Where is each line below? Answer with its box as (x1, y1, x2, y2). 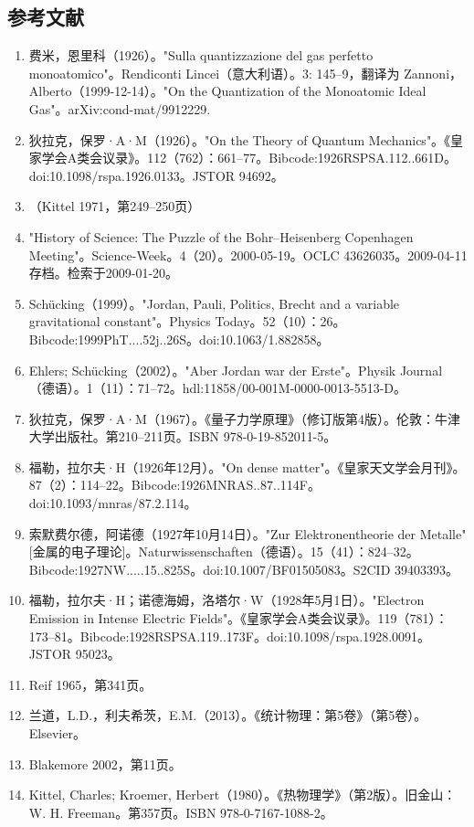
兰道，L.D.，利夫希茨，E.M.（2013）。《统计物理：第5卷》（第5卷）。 (28, 705, 427, 725)
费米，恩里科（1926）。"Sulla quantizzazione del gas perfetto (28, 46, 374, 65)
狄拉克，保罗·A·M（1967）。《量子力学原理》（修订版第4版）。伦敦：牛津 (28, 408, 460, 428)
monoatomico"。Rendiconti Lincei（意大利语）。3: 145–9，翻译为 (28, 63, 400, 82)
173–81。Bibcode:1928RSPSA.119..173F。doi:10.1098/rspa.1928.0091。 (28, 626, 431, 645)
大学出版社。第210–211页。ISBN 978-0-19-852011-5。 (28, 427, 337, 446)
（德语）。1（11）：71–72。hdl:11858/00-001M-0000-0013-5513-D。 (28, 378, 406, 398)
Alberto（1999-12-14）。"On (28, 81, 185, 101)
